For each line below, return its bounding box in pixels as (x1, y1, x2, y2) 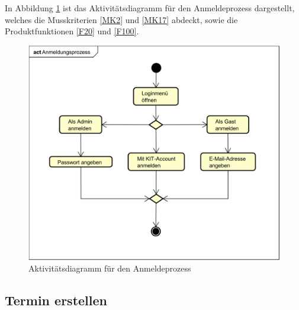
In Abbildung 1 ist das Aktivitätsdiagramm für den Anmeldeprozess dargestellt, (5, 2, 295, 14)
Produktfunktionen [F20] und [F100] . (5, 25, 139, 37)
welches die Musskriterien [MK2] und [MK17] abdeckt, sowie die (5, 13, 238, 25)
